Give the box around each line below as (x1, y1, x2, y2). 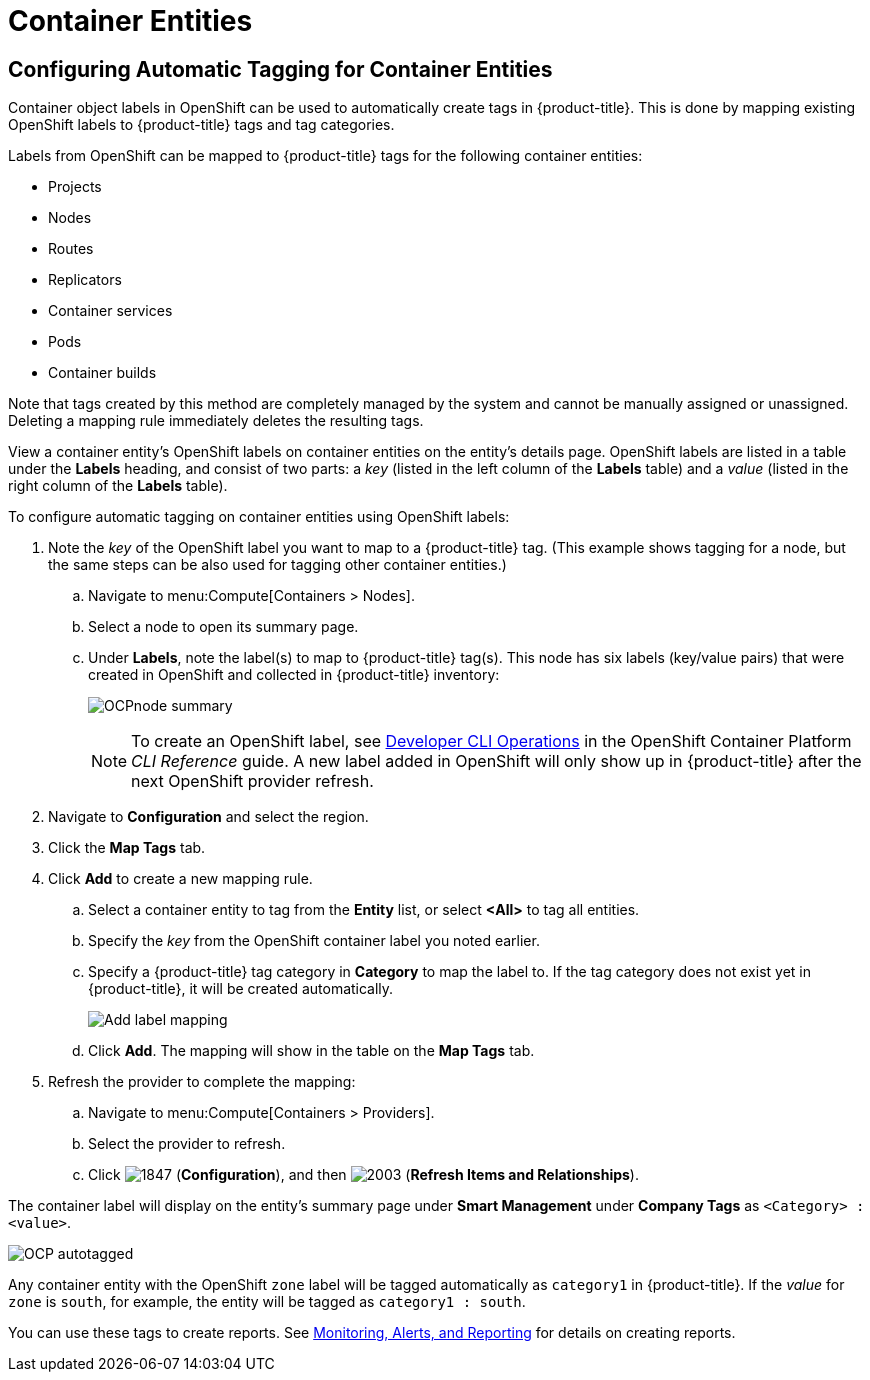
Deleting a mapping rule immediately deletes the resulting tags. (8, 412, 424, 430)
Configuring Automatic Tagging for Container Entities (8, 56, 553, 82)
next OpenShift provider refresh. (131, 771, 374, 792)
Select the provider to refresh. (88, 1135, 286, 1153)
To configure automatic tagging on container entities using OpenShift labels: (8, 508, 510, 526)
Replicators (48, 271, 122, 289)
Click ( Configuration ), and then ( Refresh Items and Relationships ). (88, 1166, 639, 1184)
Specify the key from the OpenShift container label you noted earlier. (88, 932, 540, 950)
